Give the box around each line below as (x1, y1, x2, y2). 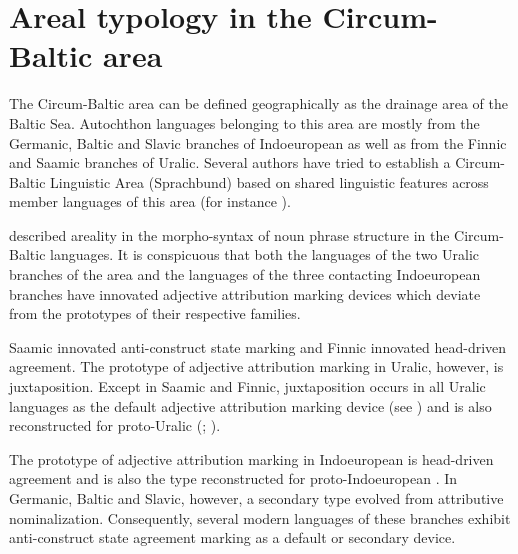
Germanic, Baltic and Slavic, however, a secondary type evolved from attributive (9, 488, 504, 508)
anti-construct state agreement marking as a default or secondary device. (9, 527, 456, 548)
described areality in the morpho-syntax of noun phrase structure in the (9, 224, 450, 245)
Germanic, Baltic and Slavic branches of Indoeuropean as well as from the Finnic (9, 132, 507, 153)
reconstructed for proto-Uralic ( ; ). (9, 415, 221, 436)
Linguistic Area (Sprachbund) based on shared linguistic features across (50, 171, 489, 192)
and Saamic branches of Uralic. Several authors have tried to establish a (9, 152, 451, 173)
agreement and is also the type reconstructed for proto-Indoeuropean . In (9, 468, 458, 489)
